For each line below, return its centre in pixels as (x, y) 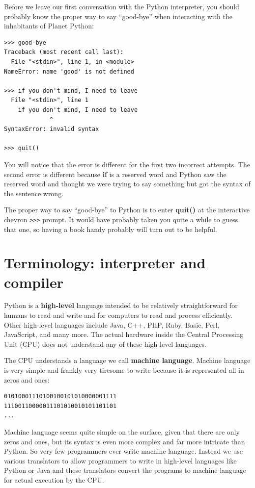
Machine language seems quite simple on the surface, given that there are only (122, 431)
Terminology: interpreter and (105, 263)
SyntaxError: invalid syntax (52, 129)
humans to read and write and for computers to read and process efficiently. (118, 315)
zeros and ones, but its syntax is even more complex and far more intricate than (125, 441)
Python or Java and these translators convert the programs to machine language (125, 470)
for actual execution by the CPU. (54, 479)
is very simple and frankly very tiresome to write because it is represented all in (124, 370)
